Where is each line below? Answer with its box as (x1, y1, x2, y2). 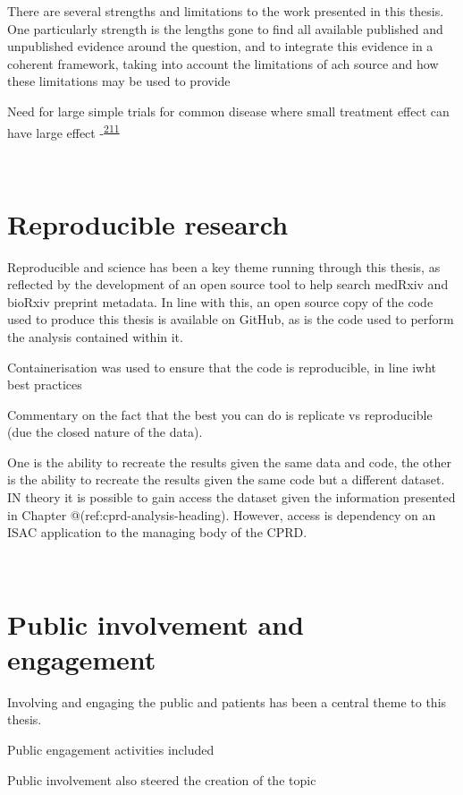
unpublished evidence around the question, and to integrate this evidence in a (7, 37, 434, 56)
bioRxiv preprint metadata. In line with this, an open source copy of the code (7, 292, 434, 311)
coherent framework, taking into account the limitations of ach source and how (7, 54, 439, 73)
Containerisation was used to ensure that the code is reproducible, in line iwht (7, 357, 437, 376)
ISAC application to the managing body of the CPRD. (7, 523, 307, 542)
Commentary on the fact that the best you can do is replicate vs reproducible (7, 405, 433, 423)
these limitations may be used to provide (7, 72, 231, 90)
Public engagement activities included (7, 739, 215, 758)
